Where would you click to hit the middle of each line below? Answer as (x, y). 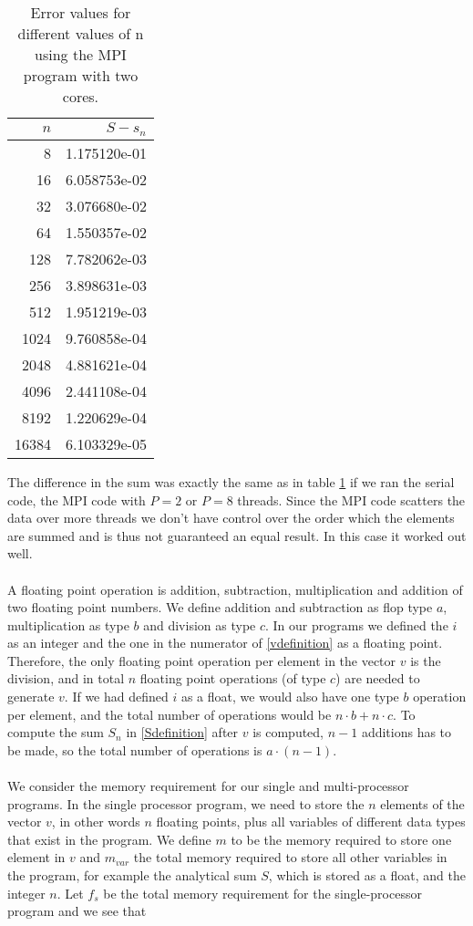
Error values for (81, 12)
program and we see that (77, 911)
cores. (81, 96)
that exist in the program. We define (109, 839)
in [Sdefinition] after (182, 732)
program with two (81, 75)
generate (31, 697)
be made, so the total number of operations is (135, 749)
